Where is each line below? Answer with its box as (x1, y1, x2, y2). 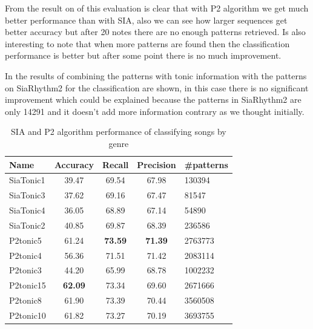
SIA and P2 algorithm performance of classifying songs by (11, 125, 226, 138)
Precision (137, 158, 176, 171)
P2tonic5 (9, 233, 42, 246)
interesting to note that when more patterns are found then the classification (5, 37, 290, 50)
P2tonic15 (9, 279, 46, 292)
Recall (102, 158, 129, 171)
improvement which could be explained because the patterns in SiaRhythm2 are (5, 93, 301, 106)
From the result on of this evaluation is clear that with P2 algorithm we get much (5, 2, 309, 14)
